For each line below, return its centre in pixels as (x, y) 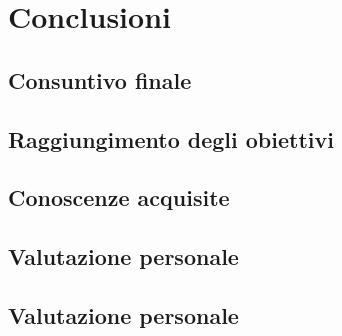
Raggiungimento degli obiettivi (171, 138)
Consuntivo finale (100, 79)
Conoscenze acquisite (119, 197)
